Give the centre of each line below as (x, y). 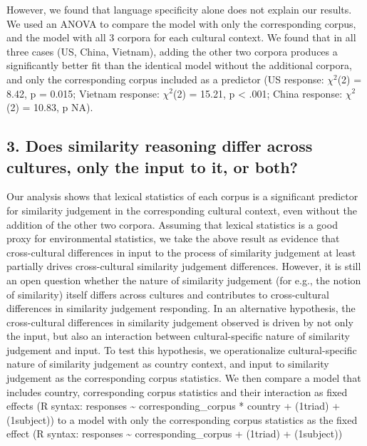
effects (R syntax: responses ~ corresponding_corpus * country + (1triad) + (174, 406)
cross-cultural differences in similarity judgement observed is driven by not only (180, 322)
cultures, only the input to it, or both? (153, 166)
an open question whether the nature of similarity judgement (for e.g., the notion (184, 280)
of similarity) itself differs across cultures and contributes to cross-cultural (168, 294)
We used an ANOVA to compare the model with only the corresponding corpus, (181, 23)
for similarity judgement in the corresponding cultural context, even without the (182, 210)
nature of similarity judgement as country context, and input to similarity (168, 364)
